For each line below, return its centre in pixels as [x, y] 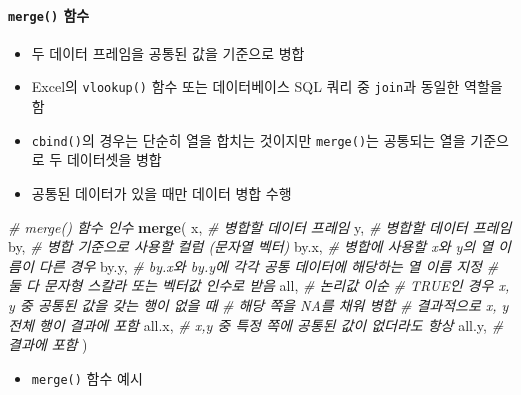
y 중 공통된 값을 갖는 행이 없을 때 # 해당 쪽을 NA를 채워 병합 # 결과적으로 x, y [258, 304]
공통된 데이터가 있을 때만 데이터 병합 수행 [161, 192]
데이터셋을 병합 [114, 159]
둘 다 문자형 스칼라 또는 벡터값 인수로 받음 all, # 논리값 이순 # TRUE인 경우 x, [259, 285]
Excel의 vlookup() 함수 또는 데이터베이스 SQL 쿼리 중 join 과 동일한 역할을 [267, 86]
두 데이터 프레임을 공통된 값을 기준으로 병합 [168, 52]
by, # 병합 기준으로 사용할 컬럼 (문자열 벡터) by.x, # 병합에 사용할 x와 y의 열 [251, 246]
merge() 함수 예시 [87, 377]
